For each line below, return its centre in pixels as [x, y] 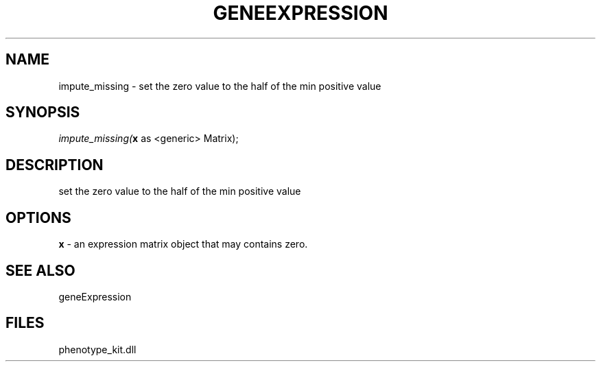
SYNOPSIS [43, 113]
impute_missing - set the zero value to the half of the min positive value [220, 86]
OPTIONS [38, 217]
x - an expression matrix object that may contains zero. [183, 244]
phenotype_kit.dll [97, 349]
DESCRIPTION [55, 165]
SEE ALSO [40, 270]
